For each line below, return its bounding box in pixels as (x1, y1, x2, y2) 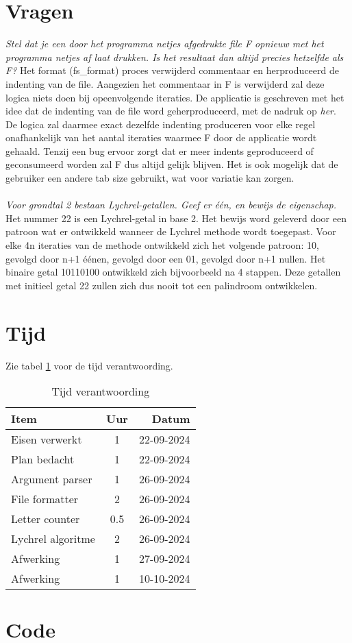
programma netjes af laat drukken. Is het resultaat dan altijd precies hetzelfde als (5, 49, 344, 64)
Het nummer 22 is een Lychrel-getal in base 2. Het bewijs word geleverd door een (5, 210, 347, 225)
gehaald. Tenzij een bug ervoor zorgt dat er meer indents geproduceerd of (5, 143, 314, 158)
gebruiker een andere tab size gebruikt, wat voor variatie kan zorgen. (5, 171, 294, 185)
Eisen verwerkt (11, 431, 82, 448)
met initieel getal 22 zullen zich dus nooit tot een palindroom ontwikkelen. (5, 278, 318, 292)
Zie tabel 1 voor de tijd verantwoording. (5, 358, 173, 372)
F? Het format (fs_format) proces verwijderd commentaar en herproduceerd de (5, 63, 339, 77)
